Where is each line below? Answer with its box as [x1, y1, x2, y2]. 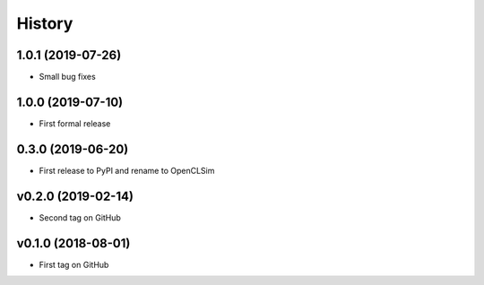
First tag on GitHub [39, 259, 109, 270]
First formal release [39, 117, 111, 129]
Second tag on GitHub [39, 212, 121, 223]
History [16, 13, 73, 33]
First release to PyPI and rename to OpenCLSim [39, 165, 215, 176]
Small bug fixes [39, 72, 96, 82]
